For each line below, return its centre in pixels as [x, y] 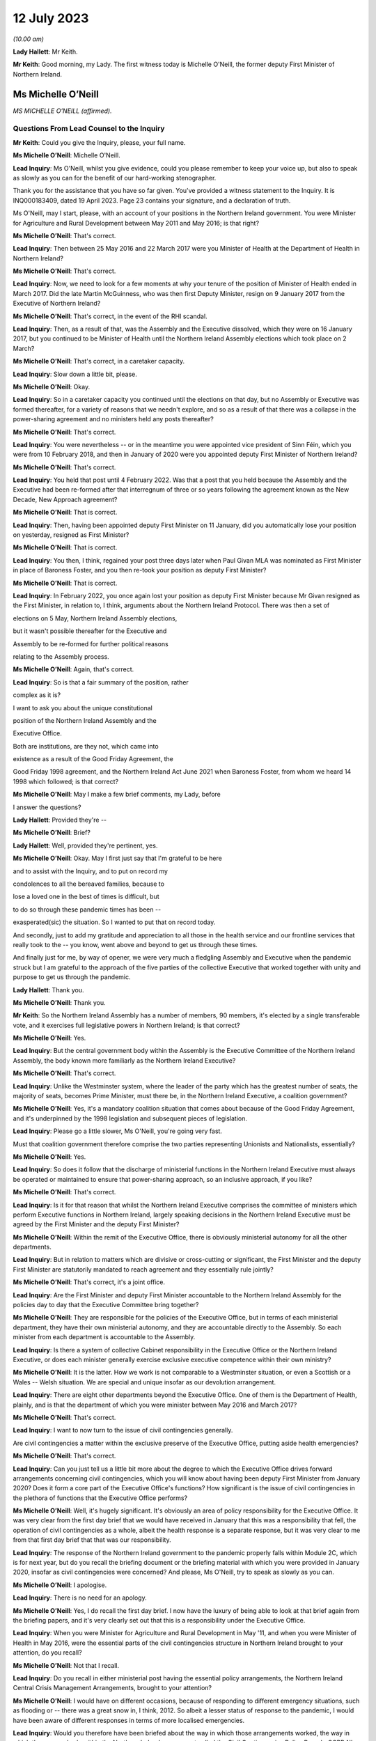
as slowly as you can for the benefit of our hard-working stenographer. [115, 178]
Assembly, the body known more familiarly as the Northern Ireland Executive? [124, 1060]
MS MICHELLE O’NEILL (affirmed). [62, 111]
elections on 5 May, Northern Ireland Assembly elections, [95, 618]
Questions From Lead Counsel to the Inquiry [89, 129]
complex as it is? [37, 695]
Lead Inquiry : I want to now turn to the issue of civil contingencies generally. [123, 1430]
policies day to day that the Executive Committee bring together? [106, 1305]
